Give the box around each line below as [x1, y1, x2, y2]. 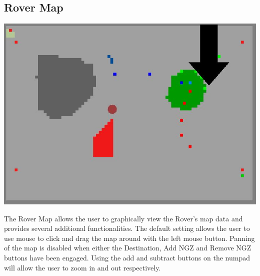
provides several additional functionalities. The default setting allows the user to [4, 223, 250, 233]
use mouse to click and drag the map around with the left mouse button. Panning [4, 232, 255, 243]
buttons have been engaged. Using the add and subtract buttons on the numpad [4, 252, 250, 262]
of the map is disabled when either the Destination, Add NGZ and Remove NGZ [4, 242, 251, 253]
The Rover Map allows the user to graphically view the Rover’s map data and [4, 213, 243, 223]
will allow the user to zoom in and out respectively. [4, 262, 161, 272]
